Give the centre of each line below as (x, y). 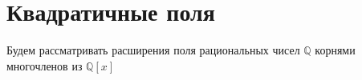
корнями (335, 50)
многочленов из (45, 65)
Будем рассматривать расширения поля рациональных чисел (153, 50)
